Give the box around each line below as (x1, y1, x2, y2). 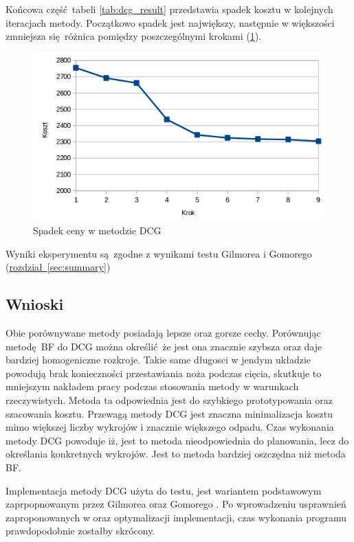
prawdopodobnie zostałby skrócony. (5, 523, 155, 538)
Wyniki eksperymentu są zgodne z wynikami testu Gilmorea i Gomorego (5, 246, 312, 260)
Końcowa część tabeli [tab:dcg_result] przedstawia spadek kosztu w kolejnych (5, 2, 333, 16)
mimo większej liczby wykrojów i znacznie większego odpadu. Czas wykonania (5, 420, 334, 434)
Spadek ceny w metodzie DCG (33, 223, 162, 238)
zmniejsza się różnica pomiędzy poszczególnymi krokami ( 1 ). (5, 29, 262, 43)
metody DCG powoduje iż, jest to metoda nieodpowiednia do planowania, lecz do (5, 433, 349, 447)
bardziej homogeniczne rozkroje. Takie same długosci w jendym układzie (5, 352, 311, 367)
